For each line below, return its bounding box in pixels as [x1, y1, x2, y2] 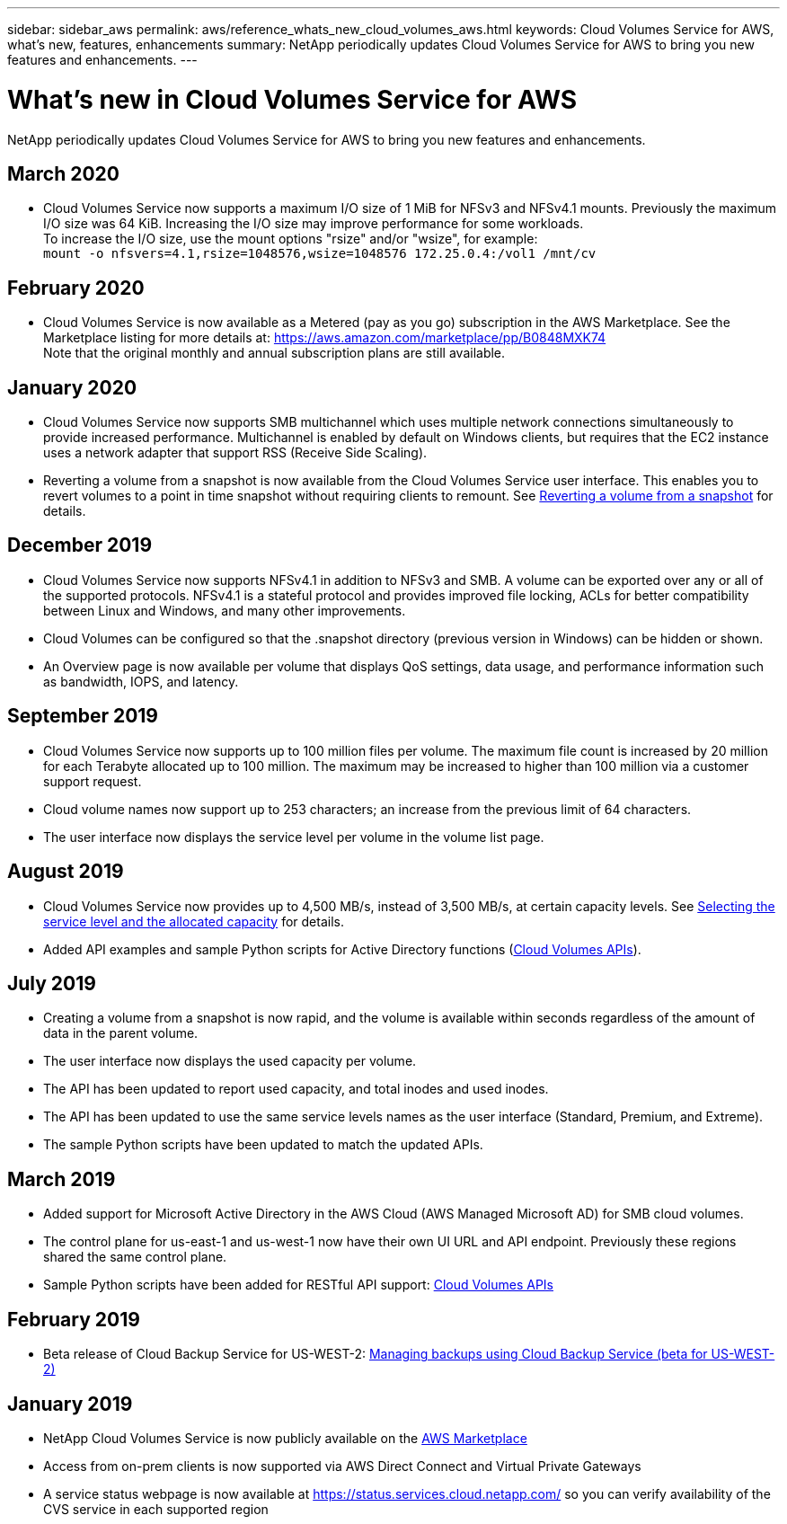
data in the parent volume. [43, 1025, 199, 1041]
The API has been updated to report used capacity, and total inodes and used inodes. [43, 1081, 549, 1097]
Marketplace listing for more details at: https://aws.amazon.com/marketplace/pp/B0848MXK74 [43, 330, 606, 346]
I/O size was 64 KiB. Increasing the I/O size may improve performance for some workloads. [43, 216, 584, 232]
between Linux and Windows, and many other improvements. [43, 602, 406, 618]
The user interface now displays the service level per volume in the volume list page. [43, 828, 544, 845]
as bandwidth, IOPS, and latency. [43, 673, 239, 689]
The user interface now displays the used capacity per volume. [43, 1053, 417, 1069]
